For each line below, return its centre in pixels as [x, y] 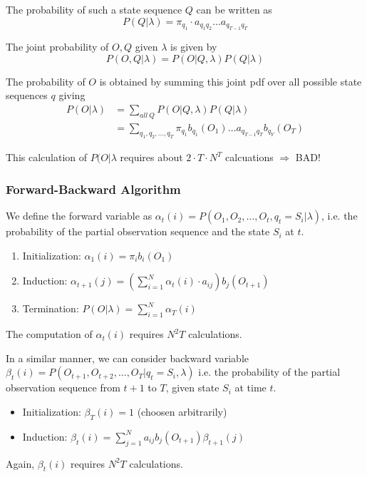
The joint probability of [57, 46]
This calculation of [47, 157]
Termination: [51, 308]
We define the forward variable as [79, 216]
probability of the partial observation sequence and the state [138, 231]
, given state [192, 388]
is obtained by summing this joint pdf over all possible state [231, 81]
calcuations [249, 157]
